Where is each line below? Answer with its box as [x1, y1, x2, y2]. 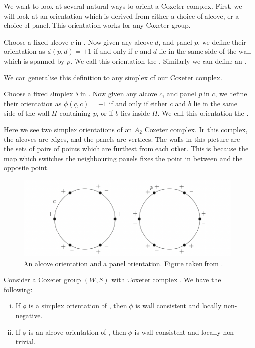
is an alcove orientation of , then [28, 326, 126, 337]
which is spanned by [4, 55, 65, 66]
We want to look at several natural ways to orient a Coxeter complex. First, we [4, 1, 242, 11]
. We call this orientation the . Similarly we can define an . [70, 55, 247, 66]
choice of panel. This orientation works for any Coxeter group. [4, 20, 191, 30]
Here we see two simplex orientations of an [4, 124, 132, 134]
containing [59, 108, 91, 118]
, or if [96, 108, 113, 118]
